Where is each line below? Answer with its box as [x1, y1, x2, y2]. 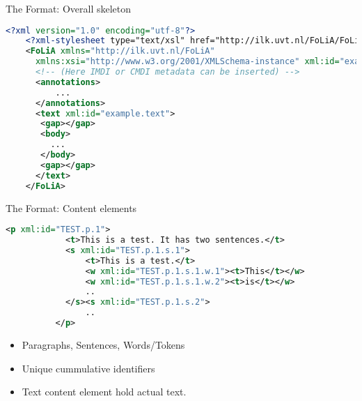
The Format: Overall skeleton [6, 1, 132, 15]
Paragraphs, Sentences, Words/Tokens [22, 337, 185, 351]
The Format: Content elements [6, 200, 137, 215]
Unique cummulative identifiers [22, 361, 155, 375]
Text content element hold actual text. [22, 384, 187, 399]
